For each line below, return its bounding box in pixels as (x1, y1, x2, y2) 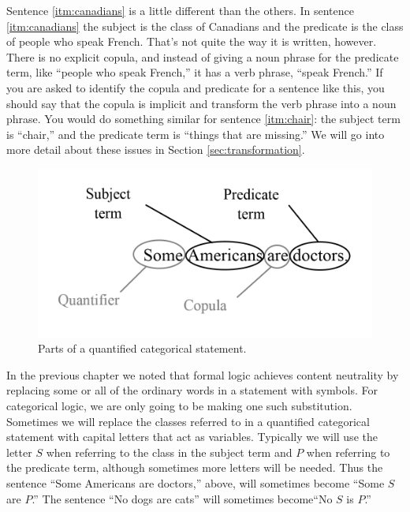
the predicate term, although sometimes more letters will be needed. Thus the (6, 459, 383, 476)
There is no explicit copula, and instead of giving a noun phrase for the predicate (6, 48, 399, 65)
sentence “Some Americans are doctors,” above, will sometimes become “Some (6, 474, 385, 491)
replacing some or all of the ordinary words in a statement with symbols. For (6, 382, 378, 398)
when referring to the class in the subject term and (46, 443, 293, 460)
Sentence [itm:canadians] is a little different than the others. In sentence (6, 2, 354, 18)
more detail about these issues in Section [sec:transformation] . (6, 141, 305, 158)
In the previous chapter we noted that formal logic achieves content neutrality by (6, 366, 399, 383)
